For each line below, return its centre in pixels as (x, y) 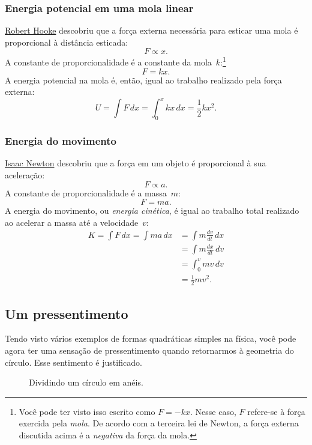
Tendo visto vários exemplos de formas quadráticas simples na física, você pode (151, 338)
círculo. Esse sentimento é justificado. (73, 362)
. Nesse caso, (213, 411)
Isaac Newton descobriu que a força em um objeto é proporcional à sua (136, 163)
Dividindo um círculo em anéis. (86, 382)
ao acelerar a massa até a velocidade (72, 222)
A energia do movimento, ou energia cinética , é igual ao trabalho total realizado (152, 210)
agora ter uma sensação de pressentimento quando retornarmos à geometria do (149, 350)
